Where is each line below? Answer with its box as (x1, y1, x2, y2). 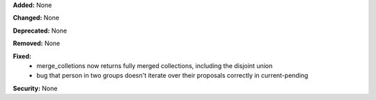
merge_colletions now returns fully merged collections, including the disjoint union (36, 61, 273, 69)
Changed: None (13, 14, 59, 22)
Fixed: (13, 52, 31, 60)
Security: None (13, 84, 58, 92)
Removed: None (13, 39, 61, 48)
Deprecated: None (13, 26, 68, 35)
